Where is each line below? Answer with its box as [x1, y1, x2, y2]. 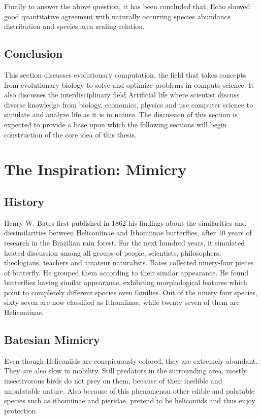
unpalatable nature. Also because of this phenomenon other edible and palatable [4, 385, 255, 396]
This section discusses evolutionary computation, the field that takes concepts [4, 69, 246, 80]
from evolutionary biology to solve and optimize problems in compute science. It [4, 79, 254, 90]
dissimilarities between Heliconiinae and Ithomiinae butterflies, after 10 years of [4, 227, 252, 238]
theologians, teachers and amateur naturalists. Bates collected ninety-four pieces [4, 257, 254, 268]
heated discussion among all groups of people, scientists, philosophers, [4, 247, 221, 258]
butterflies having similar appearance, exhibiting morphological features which [4, 277, 247, 288]
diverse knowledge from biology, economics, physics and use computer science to [4, 99, 253, 110]
